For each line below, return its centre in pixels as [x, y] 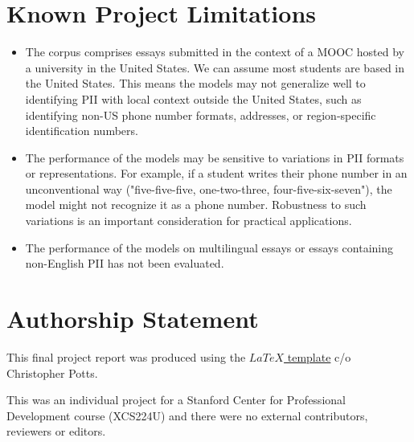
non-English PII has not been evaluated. [125, 263]
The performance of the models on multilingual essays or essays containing [209, 247]
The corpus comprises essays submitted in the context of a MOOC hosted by [215, 52]
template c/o [319, 356]
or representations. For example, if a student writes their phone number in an [216, 173]
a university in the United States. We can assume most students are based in [215, 67]
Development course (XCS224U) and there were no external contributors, [187, 415]
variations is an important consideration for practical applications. [189, 221]
